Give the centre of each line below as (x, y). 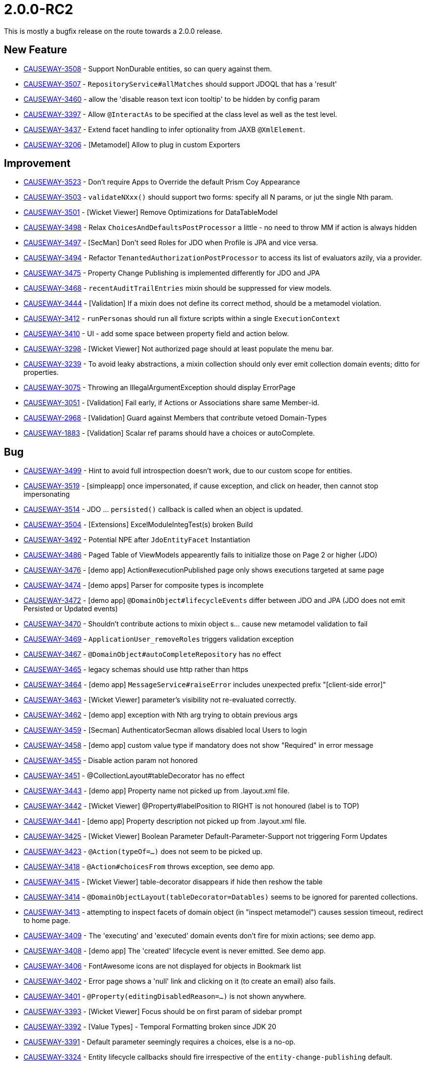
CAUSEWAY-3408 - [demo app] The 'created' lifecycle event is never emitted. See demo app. (175, 951)
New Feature (36, 50)
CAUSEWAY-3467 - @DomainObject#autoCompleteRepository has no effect (152, 654)
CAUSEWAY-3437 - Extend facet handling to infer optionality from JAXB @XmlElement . (164, 129)
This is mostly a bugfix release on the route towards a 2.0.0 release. (113, 31)
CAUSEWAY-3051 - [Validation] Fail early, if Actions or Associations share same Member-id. (171, 403)
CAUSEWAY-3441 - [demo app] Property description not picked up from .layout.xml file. (165, 821)
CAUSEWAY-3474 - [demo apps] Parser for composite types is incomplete (144, 585)
